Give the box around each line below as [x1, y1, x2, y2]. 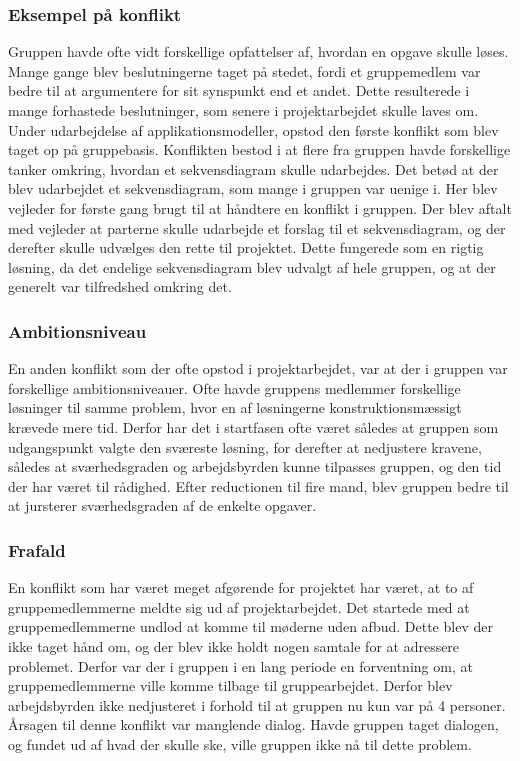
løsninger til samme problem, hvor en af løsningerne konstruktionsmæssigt [8, 397, 462, 418]
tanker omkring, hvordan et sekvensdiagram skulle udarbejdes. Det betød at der [8, 158, 499, 179]
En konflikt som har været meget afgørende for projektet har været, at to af [8, 577, 474, 598]
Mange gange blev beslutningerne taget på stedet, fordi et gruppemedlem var [8, 60, 481, 81]
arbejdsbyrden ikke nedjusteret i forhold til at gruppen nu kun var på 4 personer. [8, 694, 506, 715]
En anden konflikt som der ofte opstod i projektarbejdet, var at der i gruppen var [8, 358, 508, 379]
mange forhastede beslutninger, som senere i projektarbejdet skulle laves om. [8, 100, 479, 120]
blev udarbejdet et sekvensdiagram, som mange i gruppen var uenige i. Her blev [8, 178, 498, 199]
